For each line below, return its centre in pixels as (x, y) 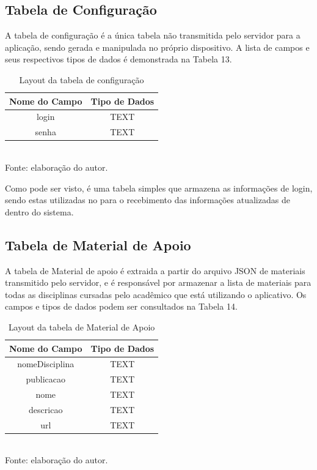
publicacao (46, 379)
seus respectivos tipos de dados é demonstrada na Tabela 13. (118, 59)
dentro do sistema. (39, 211)
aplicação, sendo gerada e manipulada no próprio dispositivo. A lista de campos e (157, 47)
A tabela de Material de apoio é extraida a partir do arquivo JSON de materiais (155, 270)
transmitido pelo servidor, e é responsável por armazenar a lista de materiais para (158, 282)
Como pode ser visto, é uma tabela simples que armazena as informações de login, (159, 188)
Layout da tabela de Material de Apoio (82, 326)
